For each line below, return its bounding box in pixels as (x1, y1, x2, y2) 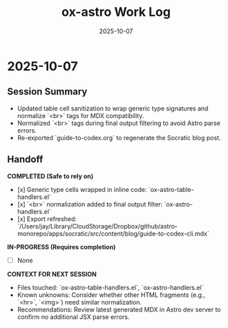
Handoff (7, 153, 44, 166)
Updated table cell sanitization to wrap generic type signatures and (17, 104, 209, 113)
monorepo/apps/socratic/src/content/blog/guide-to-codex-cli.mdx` (17, 229, 209, 238)
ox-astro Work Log (61, 4, 171, 20)
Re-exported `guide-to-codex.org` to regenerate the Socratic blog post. (17, 133, 221, 142)
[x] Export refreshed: (17, 215, 77, 223)
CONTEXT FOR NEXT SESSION (7, 270, 97, 278)
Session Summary (7, 86, 88, 97)
